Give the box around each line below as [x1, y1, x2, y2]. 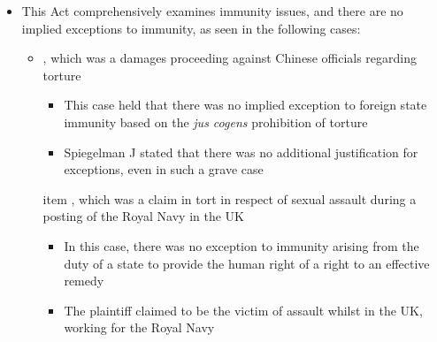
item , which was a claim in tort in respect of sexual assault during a [42, 189, 417, 208]
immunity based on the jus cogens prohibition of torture [64, 112, 368, 131]
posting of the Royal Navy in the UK [42, 207, 244, 225]
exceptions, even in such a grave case [64, 160, 264, 179]
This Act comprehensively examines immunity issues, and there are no [21, 2, 403, 19]
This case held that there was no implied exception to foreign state [64, 95, 427, 114]
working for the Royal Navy [64, 318, 215, 337]
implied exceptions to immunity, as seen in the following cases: [21, 19, 361, 37]
